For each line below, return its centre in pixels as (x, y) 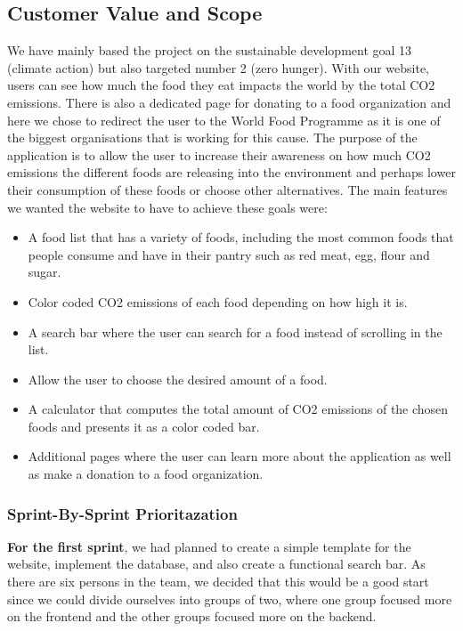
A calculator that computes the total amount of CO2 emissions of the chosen (238, 409)
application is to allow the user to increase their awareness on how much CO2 (219, 154)
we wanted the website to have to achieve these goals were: (167, 207)
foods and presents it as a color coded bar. (144, 426)
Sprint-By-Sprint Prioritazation (122, 513)
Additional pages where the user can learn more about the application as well (240, 456)
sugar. (45, 272)
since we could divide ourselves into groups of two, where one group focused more (230, 599)
